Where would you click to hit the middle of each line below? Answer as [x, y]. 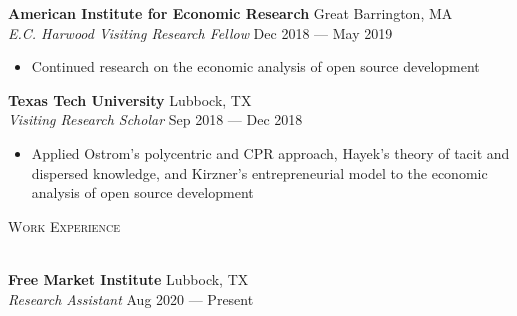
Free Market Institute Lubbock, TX [128, 278]
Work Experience [64, 225]
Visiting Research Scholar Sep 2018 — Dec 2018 [155, 119]
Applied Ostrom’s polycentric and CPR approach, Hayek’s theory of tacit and [270, 152]
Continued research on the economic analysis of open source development [255, 66]
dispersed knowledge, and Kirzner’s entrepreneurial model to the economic [259, 172]
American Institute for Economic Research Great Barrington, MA [230, 13]
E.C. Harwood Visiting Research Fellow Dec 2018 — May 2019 [200, 32]
